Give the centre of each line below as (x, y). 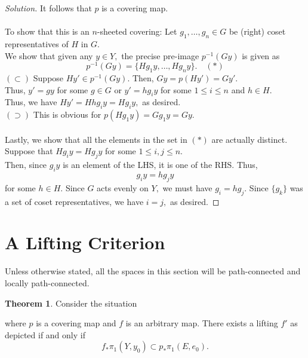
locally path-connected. (47, 282)
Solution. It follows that (48, 8)
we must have (187, 187)
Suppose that (29, 151)
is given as (261, 55)
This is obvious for (67, 114)
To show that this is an (47, 31)
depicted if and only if (45, 334)
